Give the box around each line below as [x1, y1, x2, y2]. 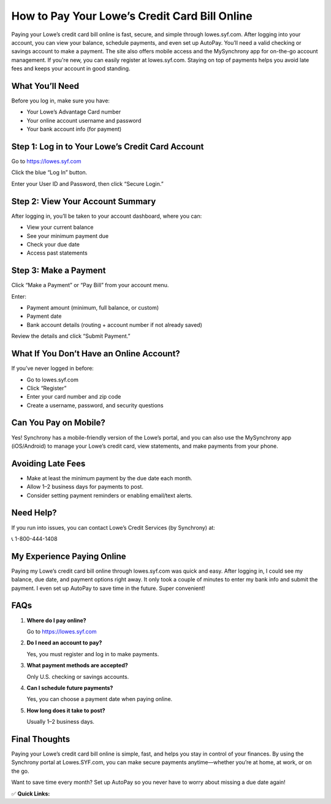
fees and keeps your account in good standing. [11, 65, 131, 72]
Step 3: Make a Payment [11, 266, 106, 276]
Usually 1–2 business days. [26, 718, 95, 726]
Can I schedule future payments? [26, 684, 113, 691]
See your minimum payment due [26, 232, 109, 239]
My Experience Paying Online [11, 551, 126, 561]
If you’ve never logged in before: [11, 365, 94, 372]
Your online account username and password [26, 117, 142, 124]
